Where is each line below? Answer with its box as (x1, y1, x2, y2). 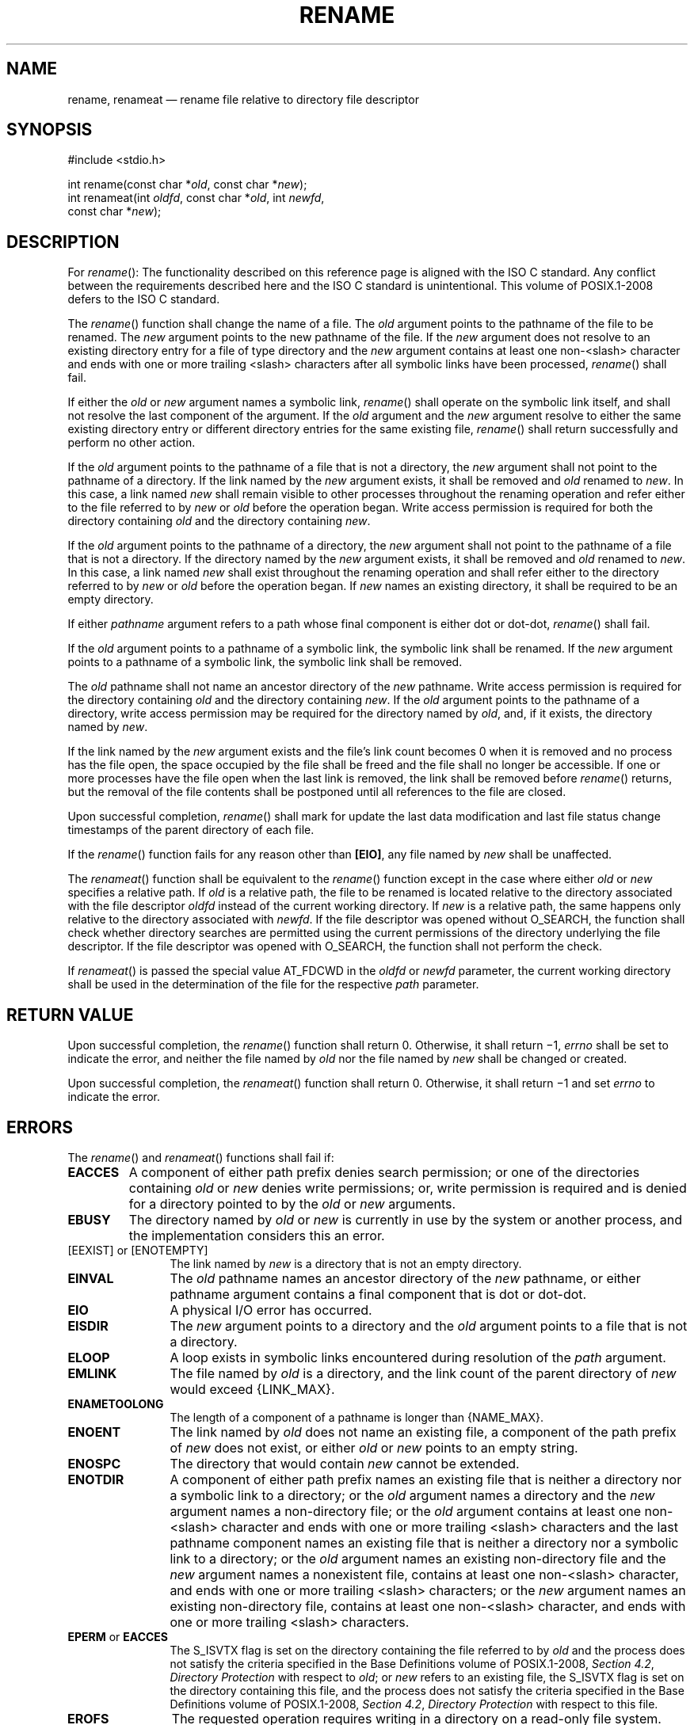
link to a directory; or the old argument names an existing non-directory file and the (170, 1550, 666, 1567)
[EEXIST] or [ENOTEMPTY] (67, 1243, 208, 1257)
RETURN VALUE (6, 1004, 134, 1025)
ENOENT (67, 1423, 121, 1440)
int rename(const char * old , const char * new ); (67, 177, 307, 192)
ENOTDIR (67, 1471, 124, 1487)
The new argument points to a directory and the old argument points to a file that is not (170, 1317, 688, 1334)
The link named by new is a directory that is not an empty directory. (170, 1256, 522, 1270)
